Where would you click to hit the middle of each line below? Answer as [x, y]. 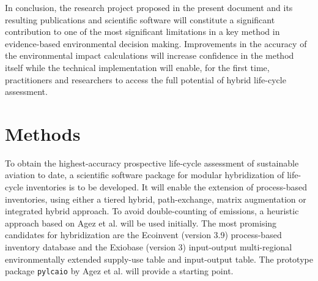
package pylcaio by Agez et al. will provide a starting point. [119, 271]
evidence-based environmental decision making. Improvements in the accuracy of [156, 43]
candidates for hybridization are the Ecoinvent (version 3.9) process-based [143, 235]
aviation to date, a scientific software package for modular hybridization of [145, 175]
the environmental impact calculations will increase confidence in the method [150, 55]
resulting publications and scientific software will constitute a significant [140, 19]
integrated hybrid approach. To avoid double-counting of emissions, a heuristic [152, 211]
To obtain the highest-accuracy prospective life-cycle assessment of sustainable [152, 163]
